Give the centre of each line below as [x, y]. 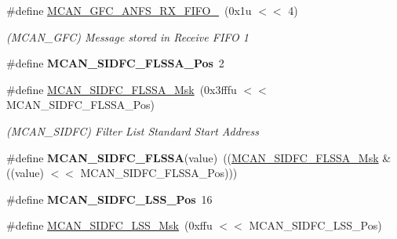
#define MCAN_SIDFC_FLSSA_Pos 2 [115, 63]
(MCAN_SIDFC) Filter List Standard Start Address [133, 130]
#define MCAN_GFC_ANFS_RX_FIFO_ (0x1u [129, 10]
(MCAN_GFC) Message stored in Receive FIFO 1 [127, 36]
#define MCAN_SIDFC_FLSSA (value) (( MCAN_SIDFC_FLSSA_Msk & [199, 157]
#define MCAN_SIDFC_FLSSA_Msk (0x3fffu [122, 89]
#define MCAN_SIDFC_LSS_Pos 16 [109, 199]
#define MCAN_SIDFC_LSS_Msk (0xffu [109, 225]
